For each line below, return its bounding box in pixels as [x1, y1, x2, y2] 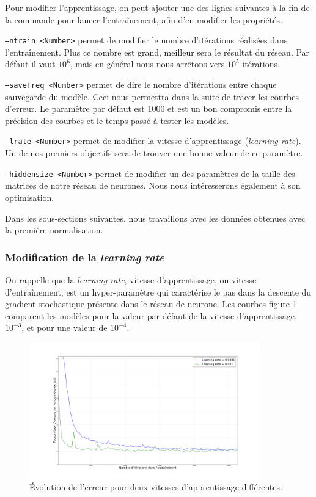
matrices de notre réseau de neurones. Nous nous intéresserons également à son [5, 179, 301, 192]
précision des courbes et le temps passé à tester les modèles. [5, 114, 229, 126]
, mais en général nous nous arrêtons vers [70, 57, 225, 70]
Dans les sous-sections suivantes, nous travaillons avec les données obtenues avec [5, 211, 306, 224]
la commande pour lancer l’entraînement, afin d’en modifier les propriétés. [5, 13, 282, 26]
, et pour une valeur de [21, 321, 108, 334]
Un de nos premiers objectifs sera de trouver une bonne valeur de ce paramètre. [5, 147, 303, 159]
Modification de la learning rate [5, 249, 165, 264]
